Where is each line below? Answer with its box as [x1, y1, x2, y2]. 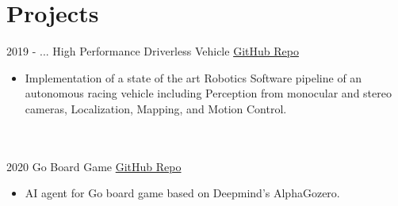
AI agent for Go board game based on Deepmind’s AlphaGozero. [25, 185, 340, 201]
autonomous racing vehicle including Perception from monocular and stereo [25, 85, 392, 101]
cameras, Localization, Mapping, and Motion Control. [25, 100, 287, 116]
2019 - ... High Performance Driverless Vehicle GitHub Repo [6, 43, 299, 59]
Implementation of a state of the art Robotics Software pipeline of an [25, 69, 362, 86]
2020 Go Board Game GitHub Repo [6, 158, 182, 174]
